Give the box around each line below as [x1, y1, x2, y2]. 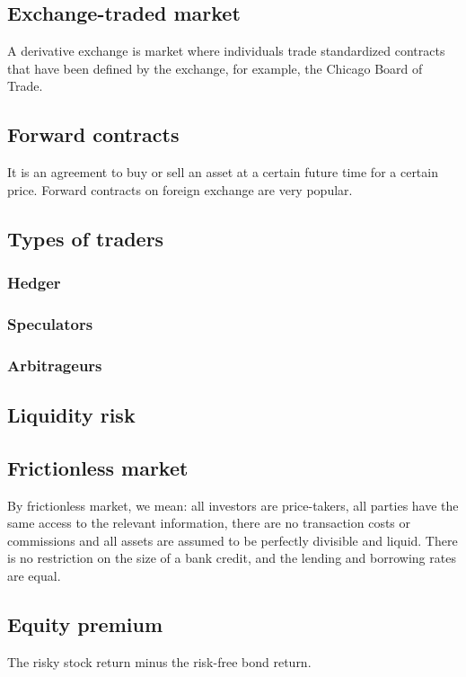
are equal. [7, 566, 61, 585]
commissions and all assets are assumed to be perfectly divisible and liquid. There [7, 530, 458, 549]
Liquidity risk [7, 401, 136, 429]
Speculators [7, 312, 93, 334]
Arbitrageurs [7, 353, 102, 376]
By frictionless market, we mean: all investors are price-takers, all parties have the [7, 495, 459, 514]
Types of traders [7, 224, 164, 252]
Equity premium [7, 610, 163, 638]
